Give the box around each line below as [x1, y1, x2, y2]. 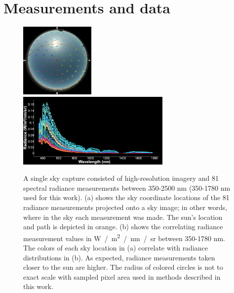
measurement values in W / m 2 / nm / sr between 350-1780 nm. [23, 231, 226, 243]
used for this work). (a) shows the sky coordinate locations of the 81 [23, 192, 230, 203]
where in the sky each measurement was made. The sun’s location [23, 211, 223, 222]
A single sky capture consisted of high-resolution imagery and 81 [23, 173, 219, 183]
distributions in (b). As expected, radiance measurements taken [23, 252, 215, 262]
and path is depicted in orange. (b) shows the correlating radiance [23, 221, 223, 232]
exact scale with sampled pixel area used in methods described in [23, 271, 221, 282]
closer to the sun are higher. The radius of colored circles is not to [23, 262, 223, 272]
